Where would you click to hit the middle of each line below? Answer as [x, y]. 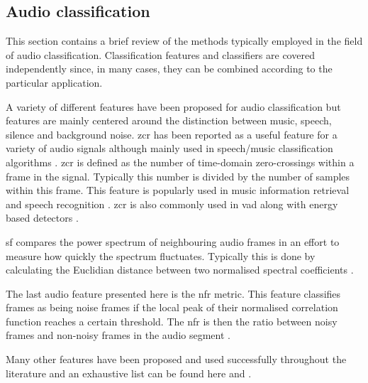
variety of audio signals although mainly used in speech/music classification [169, 148]
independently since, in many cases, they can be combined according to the [169, 69]
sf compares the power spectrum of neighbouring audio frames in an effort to [173, 241]
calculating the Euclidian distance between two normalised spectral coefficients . [180, 270]
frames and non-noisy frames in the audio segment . [118, 335]
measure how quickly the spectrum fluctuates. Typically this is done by [161, 255]
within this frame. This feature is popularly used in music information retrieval [178, 190]
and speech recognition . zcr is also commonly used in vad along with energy [172, 204]
